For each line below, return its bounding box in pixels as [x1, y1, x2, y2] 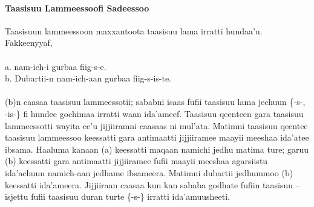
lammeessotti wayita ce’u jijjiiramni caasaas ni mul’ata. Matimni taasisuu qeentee [5, 119, 308, 132]
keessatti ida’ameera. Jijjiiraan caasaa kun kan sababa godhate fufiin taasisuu [5, 178, 293, 191]
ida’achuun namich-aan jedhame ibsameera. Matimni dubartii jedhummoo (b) [5, 166, 293, 179]
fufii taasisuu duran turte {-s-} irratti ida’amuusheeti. [31, 190, 230, 203]
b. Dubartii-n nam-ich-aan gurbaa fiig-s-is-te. [5, 72, 172, 84]
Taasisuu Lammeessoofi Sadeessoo [5, 1, 149, 14]
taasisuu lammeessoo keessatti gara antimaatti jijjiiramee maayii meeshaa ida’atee [5, 131, 309, 144]
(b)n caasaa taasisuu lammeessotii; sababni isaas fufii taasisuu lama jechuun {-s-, [5, 95, 306, 108]
